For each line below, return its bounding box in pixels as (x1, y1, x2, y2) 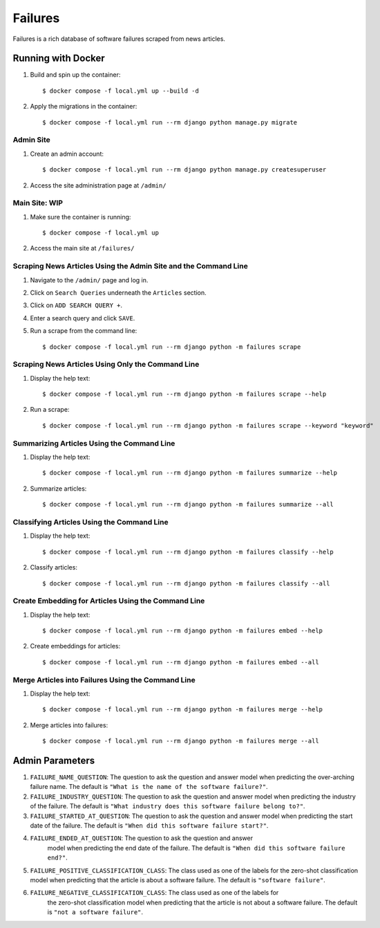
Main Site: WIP (12, 198, 64, 208)
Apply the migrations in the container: (30, 102, 137, 111)
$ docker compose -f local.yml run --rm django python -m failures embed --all (42, 658, 319, 666)
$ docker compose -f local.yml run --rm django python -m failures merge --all (42, 737, 319, 745)
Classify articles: (30, 563, 77, 572)
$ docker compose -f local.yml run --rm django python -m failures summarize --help (42, 469, 338, 477)
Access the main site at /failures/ (30, 244, 135, 253)
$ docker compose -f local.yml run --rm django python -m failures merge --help (42, 706, 323, 713)
